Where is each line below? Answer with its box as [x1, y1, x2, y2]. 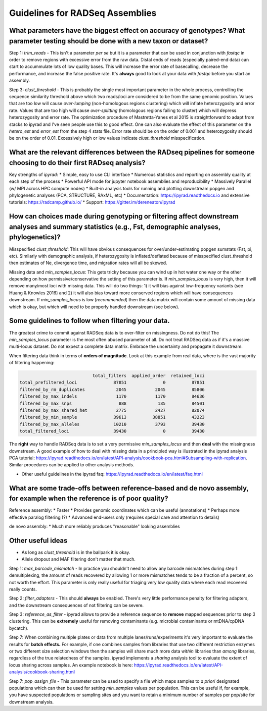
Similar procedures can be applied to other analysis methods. [9, 462, 134, 468]
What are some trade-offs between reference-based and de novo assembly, [9, 484, 249, 492]
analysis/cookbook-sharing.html [9, 669, 75, 675]
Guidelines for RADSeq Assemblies [9, 7, 157, 18]
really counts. [9, 586, 37, 592]
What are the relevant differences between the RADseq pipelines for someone [9, 148, 255, 157]
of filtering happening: [9, 360, 54, 366]
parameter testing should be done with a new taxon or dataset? [9, 37, 208, 45]
